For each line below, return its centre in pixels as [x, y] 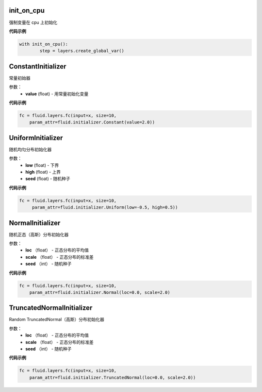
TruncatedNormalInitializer [51, 308]
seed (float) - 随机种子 [48, 179]
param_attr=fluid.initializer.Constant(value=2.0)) [92, 122]
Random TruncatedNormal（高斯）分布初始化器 [57, 320]
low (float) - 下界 [42, 165]
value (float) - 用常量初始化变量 [57, 94]
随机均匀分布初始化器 [30, 149]
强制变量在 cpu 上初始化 [33, 22]
